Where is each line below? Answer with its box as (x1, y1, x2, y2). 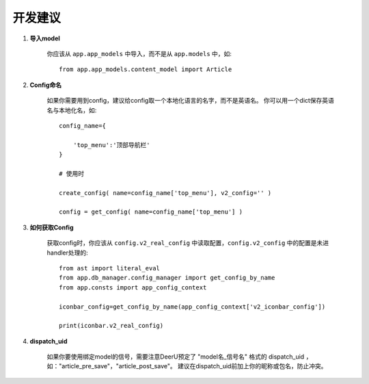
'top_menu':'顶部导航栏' (72, 141, 150, 149)
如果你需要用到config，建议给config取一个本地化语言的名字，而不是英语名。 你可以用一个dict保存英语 (46, 97, 335, 105)
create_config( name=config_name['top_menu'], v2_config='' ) (59, 189, 272, 196)
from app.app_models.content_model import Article (59, 66, 232, 73)
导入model (29, 34, 61, 42)
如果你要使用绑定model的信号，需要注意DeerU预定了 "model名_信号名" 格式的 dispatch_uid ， (46, 353, 312, 361)
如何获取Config (29, 223, 74, 231)
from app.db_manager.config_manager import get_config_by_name (59, 274, 275, 282)
